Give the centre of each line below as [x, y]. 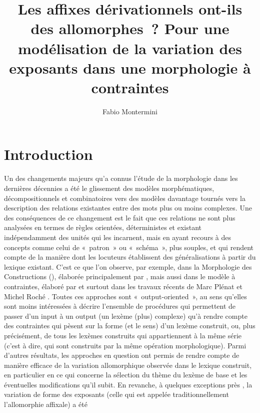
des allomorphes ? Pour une [130, 28]
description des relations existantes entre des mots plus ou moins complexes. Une [128, 208]
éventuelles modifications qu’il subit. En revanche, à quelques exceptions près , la [128, 384]
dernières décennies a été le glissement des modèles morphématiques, [109, 188]
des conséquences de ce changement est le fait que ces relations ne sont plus [120, 217]
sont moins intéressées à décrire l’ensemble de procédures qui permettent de [120, 306]
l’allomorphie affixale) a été [46, 404]
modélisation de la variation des [130, 48]
